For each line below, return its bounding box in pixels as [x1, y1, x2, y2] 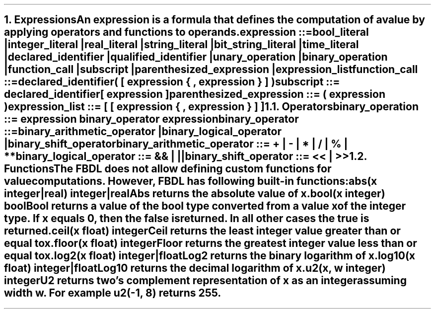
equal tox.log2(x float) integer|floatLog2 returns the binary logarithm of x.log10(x [4, 249, 416, 262]
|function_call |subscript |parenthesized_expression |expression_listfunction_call [4, 63, 418, 76]
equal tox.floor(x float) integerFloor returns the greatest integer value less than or [4, 237, 417, 250]
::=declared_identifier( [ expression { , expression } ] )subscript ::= [4, 76, 340, 88]
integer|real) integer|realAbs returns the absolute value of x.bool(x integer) [4, 187, 385, 200]
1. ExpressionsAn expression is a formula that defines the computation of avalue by [4, 13, 425, 26]
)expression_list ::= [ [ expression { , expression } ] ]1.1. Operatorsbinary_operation [4, 100, 419, 113]
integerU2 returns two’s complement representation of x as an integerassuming [4, 274, 407, 287]
